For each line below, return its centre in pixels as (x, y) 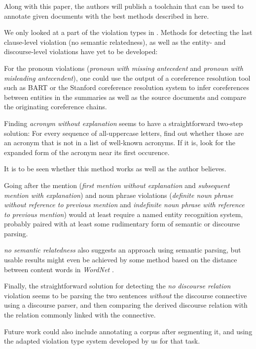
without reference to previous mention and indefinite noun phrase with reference (124, 205)
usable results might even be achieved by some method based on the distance (121, 260)
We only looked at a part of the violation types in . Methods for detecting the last (128, 32)
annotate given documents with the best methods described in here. (107, 16)
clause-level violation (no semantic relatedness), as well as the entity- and (115, 42)
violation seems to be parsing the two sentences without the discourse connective (126, 295)
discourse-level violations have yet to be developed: (81, 51)
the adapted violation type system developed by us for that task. (102, 341)
